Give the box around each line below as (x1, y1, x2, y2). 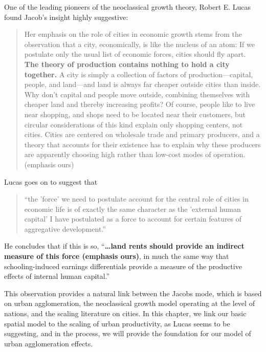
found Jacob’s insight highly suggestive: (4, 11, 128, 22)
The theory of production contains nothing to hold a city (24, 58, 230, 69)
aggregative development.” (24, 223, 106, 234)
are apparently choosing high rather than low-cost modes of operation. (24, 149, 246, 160)
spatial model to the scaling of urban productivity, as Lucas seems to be (4, 318, 230, 328)
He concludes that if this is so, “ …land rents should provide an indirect (4, 240, 245, 251)
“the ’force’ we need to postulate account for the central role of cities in (24, 193, 249, 204)
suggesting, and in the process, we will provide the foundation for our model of (4, 328, 251, 339)
